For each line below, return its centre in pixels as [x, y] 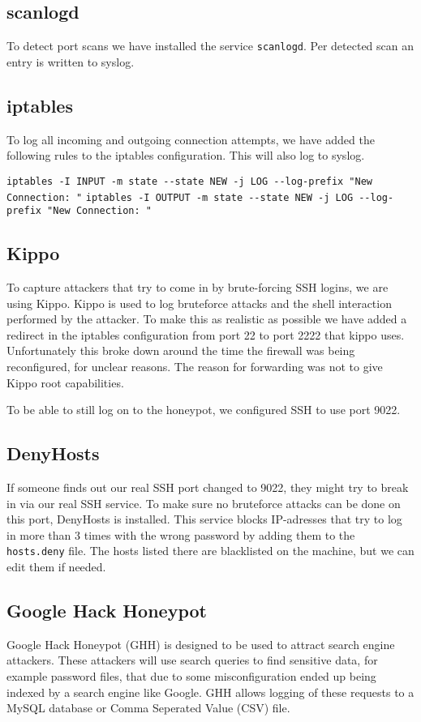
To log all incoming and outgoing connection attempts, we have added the [191, 139]
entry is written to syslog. [71, 61]
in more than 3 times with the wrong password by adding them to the [181, 534]
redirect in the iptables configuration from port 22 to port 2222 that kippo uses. [206, 334]
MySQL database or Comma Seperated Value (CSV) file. [148, 708]
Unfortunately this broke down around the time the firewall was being [181, 350]
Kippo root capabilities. [65, 382]
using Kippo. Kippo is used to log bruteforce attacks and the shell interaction [199, 303]
